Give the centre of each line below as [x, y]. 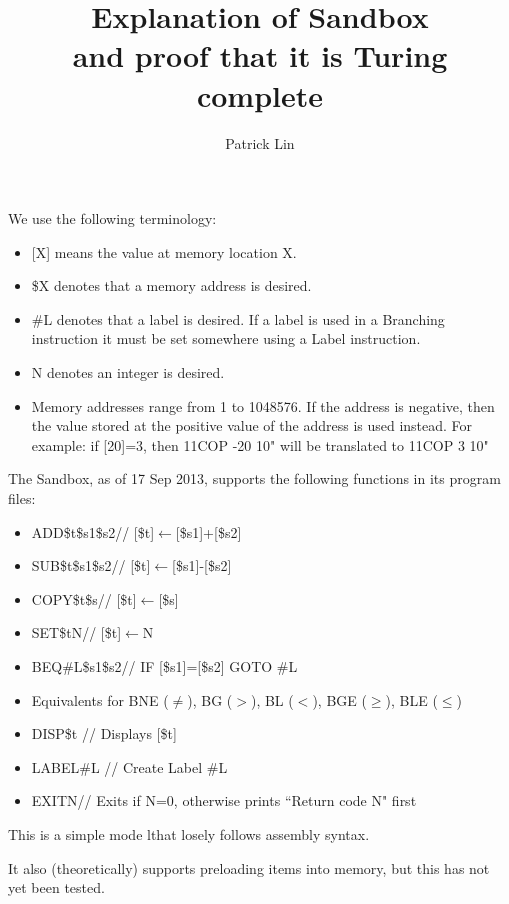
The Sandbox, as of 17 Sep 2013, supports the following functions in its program [254, 478]
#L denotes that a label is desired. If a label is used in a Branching [238, 318]
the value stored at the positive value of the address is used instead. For [252, 425]
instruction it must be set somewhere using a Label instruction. [226, 338]
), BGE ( [339, 699]
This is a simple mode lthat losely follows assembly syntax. [189, 833]
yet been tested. [56, 887]
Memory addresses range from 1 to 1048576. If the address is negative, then [263, 405]
